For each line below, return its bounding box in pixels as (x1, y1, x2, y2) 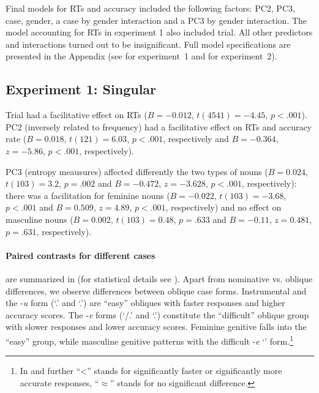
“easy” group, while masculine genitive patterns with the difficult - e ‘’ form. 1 (6, 332, 293, 347)
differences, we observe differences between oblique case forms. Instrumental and (6, 284, 307, 297)
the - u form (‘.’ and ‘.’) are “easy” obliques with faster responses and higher (6, 296, 285, 309)
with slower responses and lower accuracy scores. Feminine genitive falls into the (6, 320, 307, 333)
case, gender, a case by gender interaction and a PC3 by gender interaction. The (6, 13, 307, 26)
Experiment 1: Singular (6, 80, 157, 99)
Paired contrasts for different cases (6, 249, 156, 261)
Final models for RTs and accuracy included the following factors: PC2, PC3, (6, 2, 295, 14)
